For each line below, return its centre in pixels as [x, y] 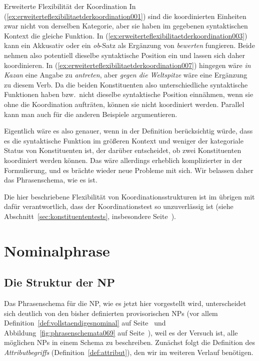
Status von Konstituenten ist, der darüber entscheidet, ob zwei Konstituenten [123, 150]
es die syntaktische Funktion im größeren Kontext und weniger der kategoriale [124, 140]
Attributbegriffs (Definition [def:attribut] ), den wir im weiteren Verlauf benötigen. [129, 352]
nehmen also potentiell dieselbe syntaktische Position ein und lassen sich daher [124, 55]
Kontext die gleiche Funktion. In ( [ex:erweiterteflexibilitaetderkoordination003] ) [126, 35]
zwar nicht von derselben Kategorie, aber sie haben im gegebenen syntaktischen [126, 26]
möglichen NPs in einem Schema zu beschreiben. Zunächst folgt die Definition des [129, 342]
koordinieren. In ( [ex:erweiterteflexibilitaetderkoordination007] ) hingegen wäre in [127, 65]
